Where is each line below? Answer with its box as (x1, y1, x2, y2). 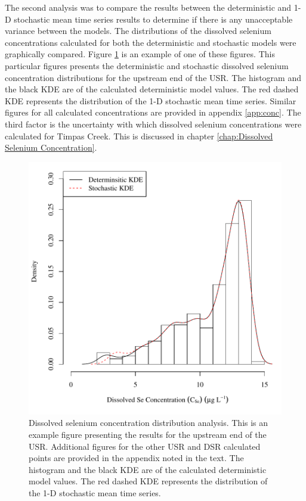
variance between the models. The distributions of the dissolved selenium (5, 24, 271, 37)
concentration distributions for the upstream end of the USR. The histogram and (5, 71, 301, 83)
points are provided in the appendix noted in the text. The (29, 452, 244, 464)
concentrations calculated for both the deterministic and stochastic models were (5, 36, 296, 48)
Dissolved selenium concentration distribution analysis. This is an (29, 416, 268, 429)
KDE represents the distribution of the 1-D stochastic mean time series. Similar (5, 94, 296, 107)
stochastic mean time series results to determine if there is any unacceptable (14, 13, 293, 25)
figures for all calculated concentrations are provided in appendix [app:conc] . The (5, 106, 301, 119)
